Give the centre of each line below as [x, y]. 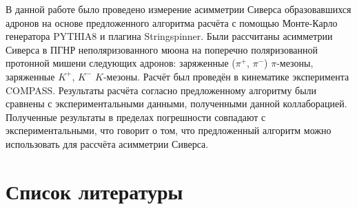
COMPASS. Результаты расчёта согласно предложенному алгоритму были [161, 90]
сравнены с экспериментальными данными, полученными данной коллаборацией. [176, 103]
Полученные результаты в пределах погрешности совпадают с [136, 117]
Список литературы [94, 191]
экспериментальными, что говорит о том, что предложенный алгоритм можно [169, 130]
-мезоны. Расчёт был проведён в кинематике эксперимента [226, 76]
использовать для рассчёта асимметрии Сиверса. [107, 143]
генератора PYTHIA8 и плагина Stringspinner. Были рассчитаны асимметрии [169, 36]
